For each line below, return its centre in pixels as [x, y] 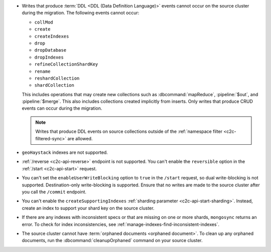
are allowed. [80, 138]
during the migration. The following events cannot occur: [81, 13]
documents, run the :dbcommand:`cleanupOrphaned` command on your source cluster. [112, 240]
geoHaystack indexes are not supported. [65, 152]
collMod [44, 22]
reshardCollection [57, 78]
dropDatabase [50, 50]
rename [42, 71]
